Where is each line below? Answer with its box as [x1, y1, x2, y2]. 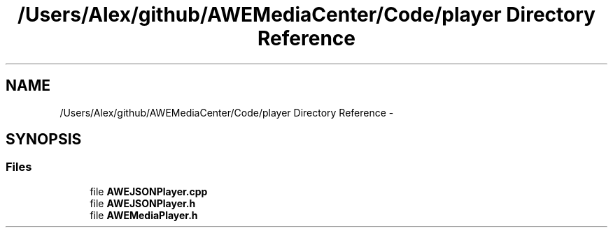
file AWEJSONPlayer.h [90, 197, 196, 209]
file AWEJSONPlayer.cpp [90, 185, 208, 197]
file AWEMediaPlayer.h [90, 209, 198, 221]
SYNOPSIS [6, 130, 82, 149]
